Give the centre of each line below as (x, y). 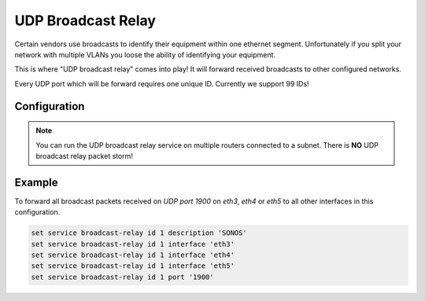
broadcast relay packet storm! (85, 156)
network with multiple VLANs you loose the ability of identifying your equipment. (145, 54)
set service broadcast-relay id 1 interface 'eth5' (133, 266)
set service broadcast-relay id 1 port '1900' (122, 277)
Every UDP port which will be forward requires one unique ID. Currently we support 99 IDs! (162, 83)
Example (36, 182)
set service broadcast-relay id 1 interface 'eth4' (133, 255)
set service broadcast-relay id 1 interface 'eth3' (133, 244)
